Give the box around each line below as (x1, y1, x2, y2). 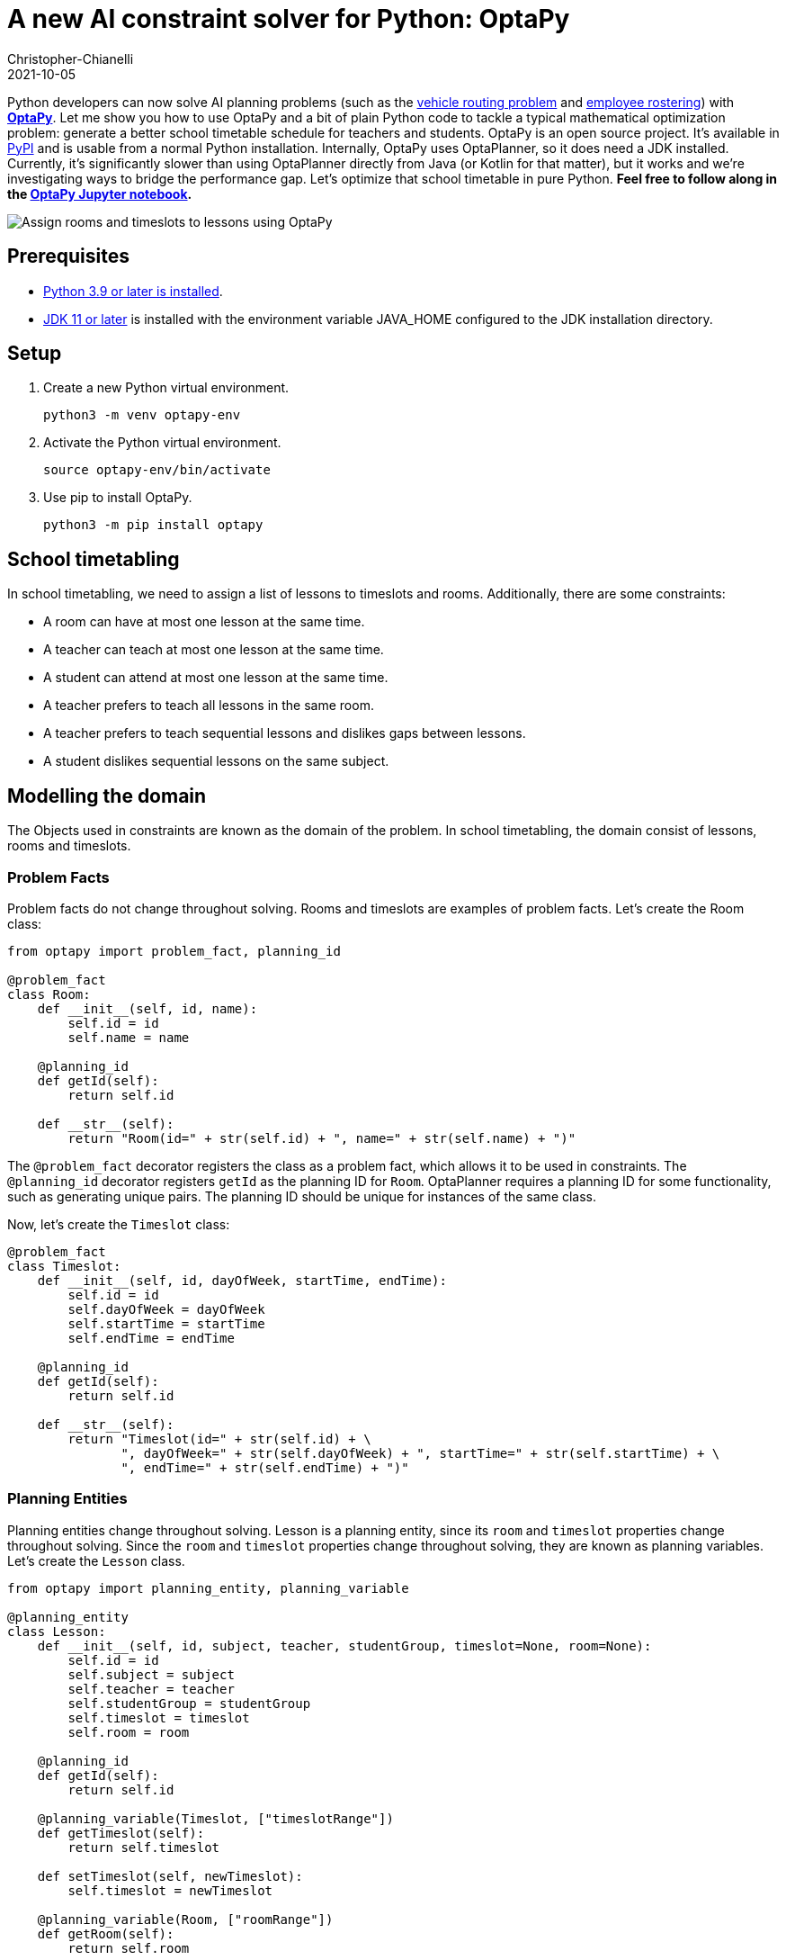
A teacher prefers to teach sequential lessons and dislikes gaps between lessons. (43, 725, 526, 742)
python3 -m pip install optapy (43, 517, 263, 533)
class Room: (7, 986, 91, 1002)
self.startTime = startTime (67, 1316, 265, 1331)
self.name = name (67, 1029, 190, 1045)
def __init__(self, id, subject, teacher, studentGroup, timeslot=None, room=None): (37, 1638, 652, 1653)
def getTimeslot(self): (37, 1825, 205, 1840)
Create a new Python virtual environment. (43, 380, 290, 396)
